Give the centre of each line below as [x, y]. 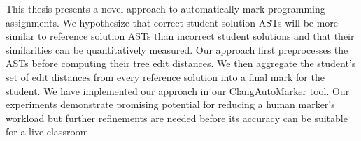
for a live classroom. [49, 132]
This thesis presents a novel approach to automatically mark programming [165, 8]
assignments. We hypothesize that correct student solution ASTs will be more [172, 22]
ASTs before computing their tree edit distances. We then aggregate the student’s [181, 63]
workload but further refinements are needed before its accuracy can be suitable [177, 118]
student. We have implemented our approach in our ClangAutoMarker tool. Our [178, 90]
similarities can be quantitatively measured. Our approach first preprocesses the [177, 49]
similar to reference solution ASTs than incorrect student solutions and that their [180, 36]
